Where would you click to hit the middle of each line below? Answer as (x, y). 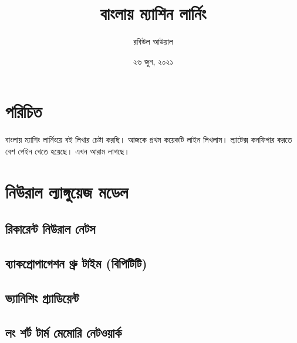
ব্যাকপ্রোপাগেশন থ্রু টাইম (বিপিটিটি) (76, 263)
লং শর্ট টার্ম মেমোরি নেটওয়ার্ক (64, 332)
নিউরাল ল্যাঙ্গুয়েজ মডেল (67, 191)
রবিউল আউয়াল (153, 41)
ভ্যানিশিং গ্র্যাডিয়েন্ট (42, 297)
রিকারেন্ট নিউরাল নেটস (50, 229)
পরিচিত (24, 111)
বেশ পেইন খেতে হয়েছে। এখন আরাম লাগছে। (68, 151)
